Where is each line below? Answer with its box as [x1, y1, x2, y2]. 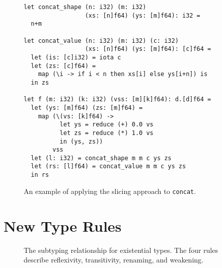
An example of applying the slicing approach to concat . [24, 185, 196, 196]
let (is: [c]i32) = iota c [31, 53, 121, 61]
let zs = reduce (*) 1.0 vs [59, 129, 154, 137]
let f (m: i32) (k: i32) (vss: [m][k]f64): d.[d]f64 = [24, 96, 211, 103]
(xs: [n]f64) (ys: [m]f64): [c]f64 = [85, 45, 211, 53]
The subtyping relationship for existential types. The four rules [24, 244, 218, 255]
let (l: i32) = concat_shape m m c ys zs [31, 154, 172, 162]
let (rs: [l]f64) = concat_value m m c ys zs [31, 163, 186, 170]
